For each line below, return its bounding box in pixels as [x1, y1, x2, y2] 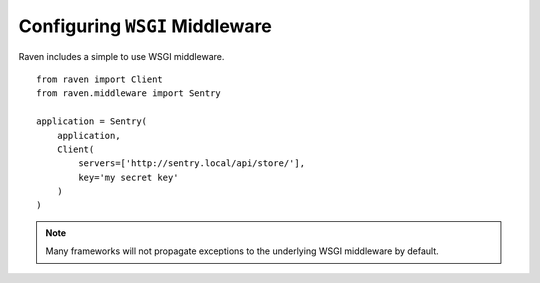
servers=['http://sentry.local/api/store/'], [78, 158, 305, 169]
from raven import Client [36, 73, 164, 85]
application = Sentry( [36, 116, 148, 127]
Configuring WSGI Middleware [18, 15, 272, 37]
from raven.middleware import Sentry [36, 88, 222, 99]
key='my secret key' [78, 171, 179, 183]
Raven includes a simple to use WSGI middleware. [18, 50, 225, 62]
